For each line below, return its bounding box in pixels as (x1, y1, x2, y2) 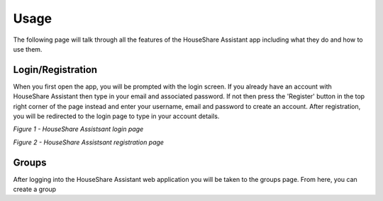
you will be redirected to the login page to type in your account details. (13, 112, 220, 120)
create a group (13, 185, 57, 194)
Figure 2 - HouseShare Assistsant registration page (13, 138, 165, 147)
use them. (13, 45, 43, 53)
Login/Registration (13, 64, 98, 76)
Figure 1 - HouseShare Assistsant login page (13, 125, 144, 134)
